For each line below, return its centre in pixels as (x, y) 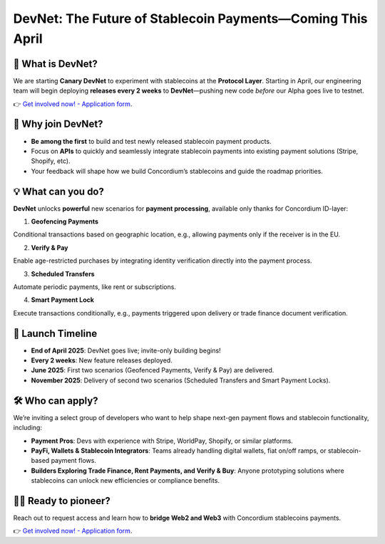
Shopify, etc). (51, 161)
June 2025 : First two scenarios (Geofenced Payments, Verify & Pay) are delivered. (153, 370)
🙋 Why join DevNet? (58, 124)
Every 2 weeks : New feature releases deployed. (102, 360)
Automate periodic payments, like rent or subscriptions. (94, 287)
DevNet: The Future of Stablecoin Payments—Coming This (190, 19)
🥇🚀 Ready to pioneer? (62, 501)
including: (28, 428)
